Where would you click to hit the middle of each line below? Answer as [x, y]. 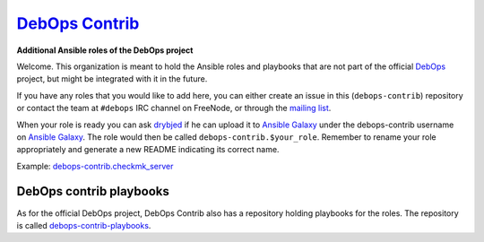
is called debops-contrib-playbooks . [84, 225]
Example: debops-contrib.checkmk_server [95, 166]
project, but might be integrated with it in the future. [112, 79]
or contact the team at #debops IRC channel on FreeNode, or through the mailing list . [174, 108]
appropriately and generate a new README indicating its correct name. [148, 150]
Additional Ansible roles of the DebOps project [105, 50]
